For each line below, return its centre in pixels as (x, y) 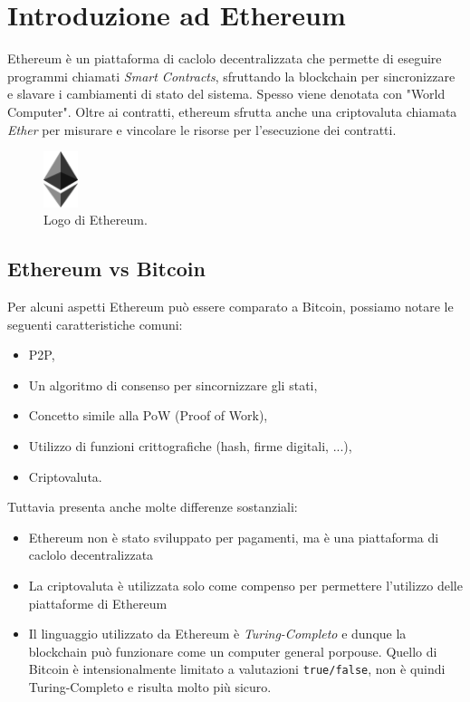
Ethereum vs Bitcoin (106, 269)
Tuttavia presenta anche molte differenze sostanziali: (153, 507)
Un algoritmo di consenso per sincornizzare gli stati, (173, 385)
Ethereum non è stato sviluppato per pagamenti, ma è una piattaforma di (234, 537)
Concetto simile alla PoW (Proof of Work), (148, 415)
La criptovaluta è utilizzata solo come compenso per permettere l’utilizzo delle (245, 586)
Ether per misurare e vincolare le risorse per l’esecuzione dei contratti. (202, 129)
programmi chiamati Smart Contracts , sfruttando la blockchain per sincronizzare (231, 76)
